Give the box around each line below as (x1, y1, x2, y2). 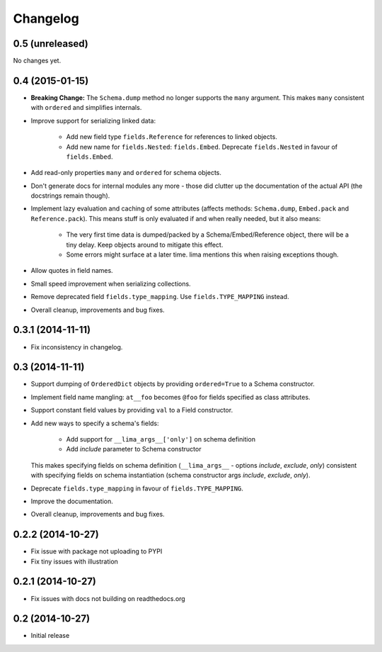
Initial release (30, 631, 70, 640)
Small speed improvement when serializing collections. (30, 279, 191, 288)
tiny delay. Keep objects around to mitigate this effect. (66, 240, 224, 249)
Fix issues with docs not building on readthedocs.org (30, 594, 185, 602)
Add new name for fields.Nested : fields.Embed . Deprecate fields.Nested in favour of (66, 142, 338, 151)
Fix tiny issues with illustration (30, 557, 118, 566)
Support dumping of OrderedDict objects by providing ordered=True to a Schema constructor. (30, 380, 315, 388)
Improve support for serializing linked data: (30, 116, 156, 125)
